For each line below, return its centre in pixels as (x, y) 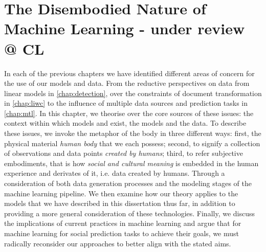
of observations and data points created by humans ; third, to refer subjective (124, 153)
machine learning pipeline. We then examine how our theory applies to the (121, 193)
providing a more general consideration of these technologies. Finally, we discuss (130, 213)
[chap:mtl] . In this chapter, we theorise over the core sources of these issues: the (129, 113)
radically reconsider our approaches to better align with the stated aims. (118, 243)
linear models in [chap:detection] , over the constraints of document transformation (133, 93)
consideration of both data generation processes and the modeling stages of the (128, 183)
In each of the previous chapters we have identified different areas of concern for (129, 73)
